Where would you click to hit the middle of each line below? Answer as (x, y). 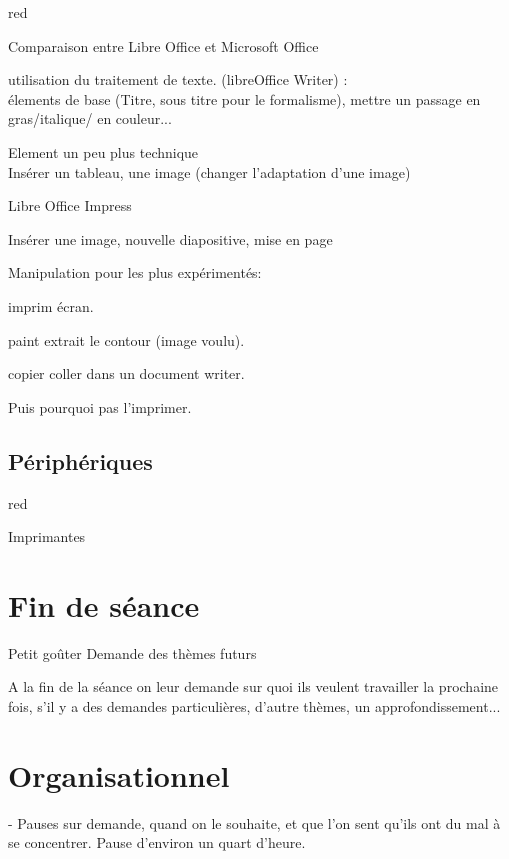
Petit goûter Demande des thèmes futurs (132, 652)
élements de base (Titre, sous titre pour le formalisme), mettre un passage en (244, 98)
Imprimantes (47, 536)
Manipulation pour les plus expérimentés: (135, 272)
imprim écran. (51, 305)
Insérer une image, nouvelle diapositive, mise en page (170, 238)
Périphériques (80, 460)
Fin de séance (104, 604)
